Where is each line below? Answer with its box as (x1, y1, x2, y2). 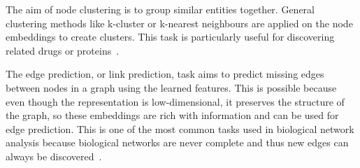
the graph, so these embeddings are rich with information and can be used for (6, 108, 339, 122)
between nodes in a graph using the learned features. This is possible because (6, 80, 337, 94)
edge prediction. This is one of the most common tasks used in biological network (6, 121, 354, 136)
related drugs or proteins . (6, 43, 120, 57)
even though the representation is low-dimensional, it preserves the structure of (6, 94, 345, 108)
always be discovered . (6, 148, 102, 163)
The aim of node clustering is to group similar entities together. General (6, 2, 315, 16)
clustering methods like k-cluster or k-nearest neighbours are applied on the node (6, 15, 353, 30)
